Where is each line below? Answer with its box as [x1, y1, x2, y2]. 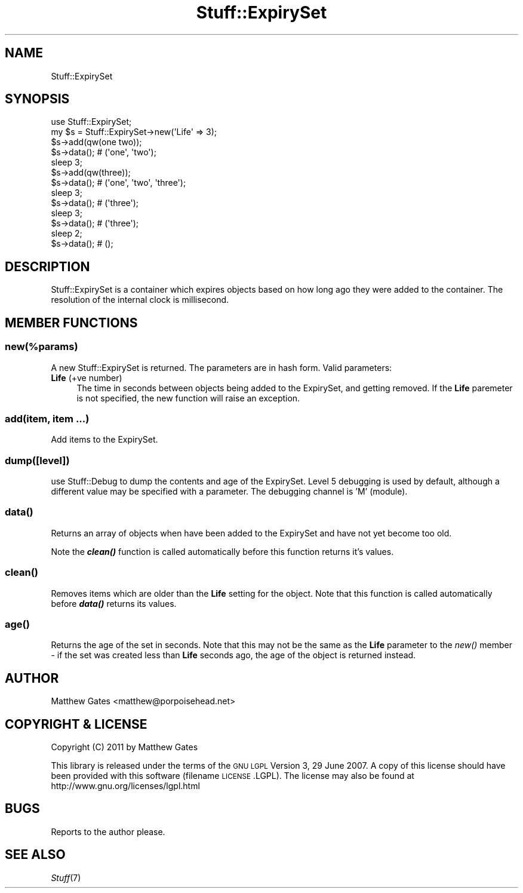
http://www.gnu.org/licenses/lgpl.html [51, 780, 200, 791]
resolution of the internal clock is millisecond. [51, 294, 229, 305]
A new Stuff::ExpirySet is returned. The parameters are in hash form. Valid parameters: [51, 362, 392, 373]
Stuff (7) [51, 872, 81, 883]
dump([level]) [5, 454, 70, 467]
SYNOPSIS [5, 91, 70, 107]
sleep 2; [51, 228, 82, 239]
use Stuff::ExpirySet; [51, 116, 132, 127]
